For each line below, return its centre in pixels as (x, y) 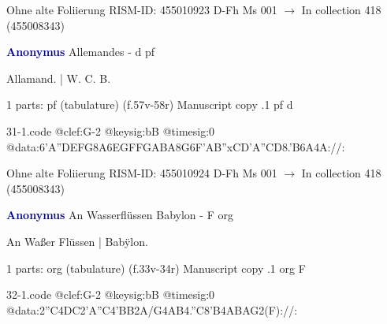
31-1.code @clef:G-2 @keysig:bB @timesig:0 (111, 130)
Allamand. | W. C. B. (59, 78)
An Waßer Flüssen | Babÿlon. (77, 241)
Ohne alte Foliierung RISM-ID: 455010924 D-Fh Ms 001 (142, 173)
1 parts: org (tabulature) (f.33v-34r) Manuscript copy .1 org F (156, 268)
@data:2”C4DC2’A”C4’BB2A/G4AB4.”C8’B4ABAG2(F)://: (152, 309)
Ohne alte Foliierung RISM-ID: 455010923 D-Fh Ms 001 (142, 9)
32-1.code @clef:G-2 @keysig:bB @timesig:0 (111, 294)
